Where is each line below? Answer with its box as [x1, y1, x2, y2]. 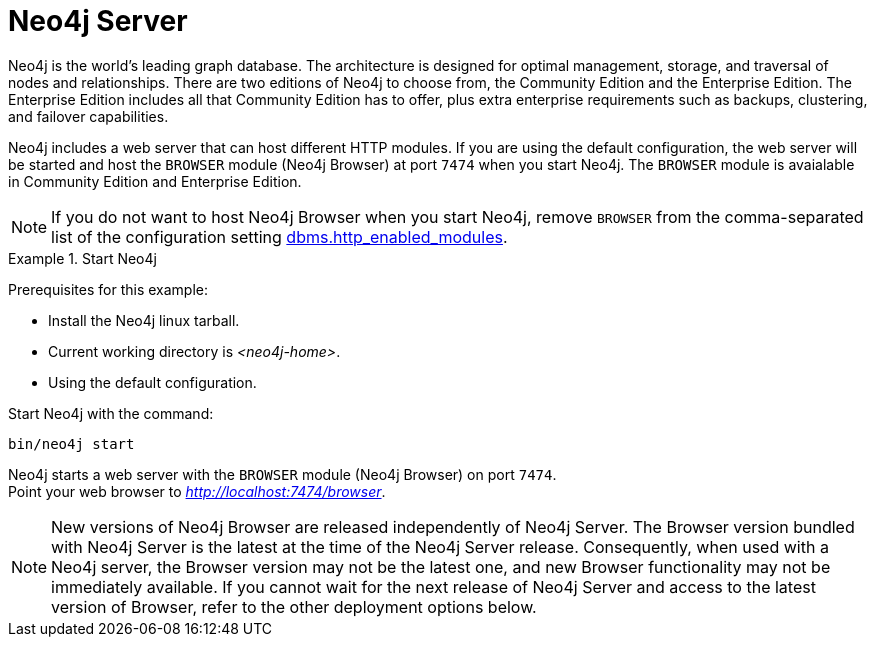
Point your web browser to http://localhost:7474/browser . [8, 482, 386, 500]
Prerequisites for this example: [8, 280, 209, 298]
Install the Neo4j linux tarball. [48, 311, 240, 329]
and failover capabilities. [8, 107, 169, 125]
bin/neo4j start [8, 435, 135, 452]
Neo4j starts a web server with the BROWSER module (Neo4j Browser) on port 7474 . [8, 465, 557, 483]
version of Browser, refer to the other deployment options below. [51, 596, 537, 617]
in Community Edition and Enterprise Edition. [8, 172, 302, 190]
